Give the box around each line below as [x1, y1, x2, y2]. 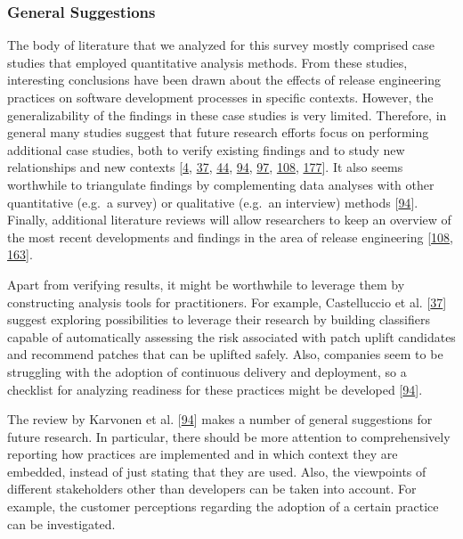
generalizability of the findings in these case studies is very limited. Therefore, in [7, 105, 447, 124]
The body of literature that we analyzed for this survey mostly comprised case [7, 36, 435, 54]
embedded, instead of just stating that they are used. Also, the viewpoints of [7, 461, 426, 480]
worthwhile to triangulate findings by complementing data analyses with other [7, 175, 435, 193]
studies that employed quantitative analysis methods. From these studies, [7, 53, 408, 71]
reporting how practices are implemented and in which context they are [7, 445, 398, 463]
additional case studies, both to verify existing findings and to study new [7, 140, 405, 159]
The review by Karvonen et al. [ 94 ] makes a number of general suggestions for [7, 410, 433, 429]
